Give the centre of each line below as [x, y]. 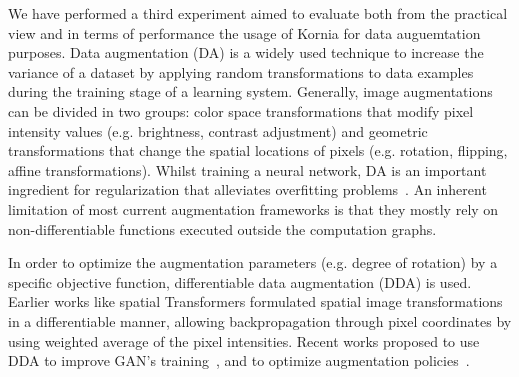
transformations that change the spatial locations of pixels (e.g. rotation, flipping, [258, 150]
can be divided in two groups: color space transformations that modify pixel [241, 110]
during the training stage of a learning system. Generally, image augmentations [250, 91]
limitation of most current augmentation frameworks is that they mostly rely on [253, 208]
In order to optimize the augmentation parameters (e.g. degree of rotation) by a [253, 262]
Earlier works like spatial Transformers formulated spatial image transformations [255, 301]
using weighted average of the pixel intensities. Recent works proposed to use [244, 340]
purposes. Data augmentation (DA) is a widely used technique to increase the [246, 52]
